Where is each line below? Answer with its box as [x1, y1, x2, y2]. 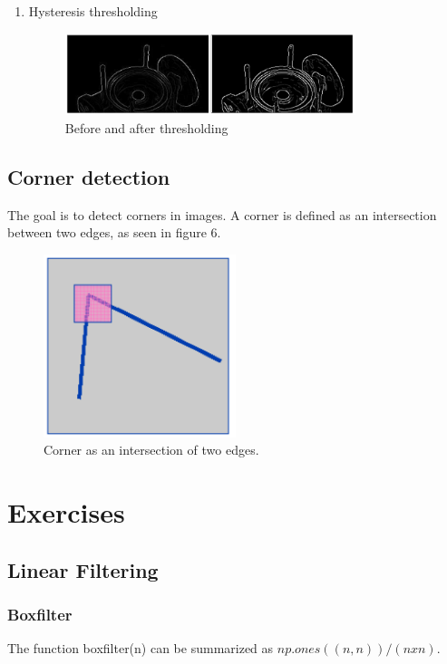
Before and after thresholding [64, 119, 228, 138]
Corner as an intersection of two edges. [44, 440, 259, 459]
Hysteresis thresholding [28, 2, 158, 20]
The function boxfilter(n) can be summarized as [7, 639, 274, 658]
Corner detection [7, 163, 170, 191]
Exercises [7, 494, 125, 531]
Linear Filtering [7, 555, 159, 583]
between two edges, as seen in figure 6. [7, 223, 221, 242]
